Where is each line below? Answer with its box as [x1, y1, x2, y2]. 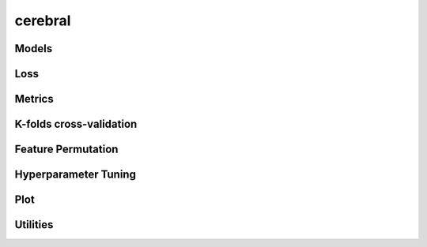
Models [14, 42, 53, 55]
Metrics [14, 92, 55, 106]
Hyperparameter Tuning [14, 168, 136, 182]
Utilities [14, 218, 54, 232]
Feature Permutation [14, 143, 119, 156]
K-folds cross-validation [14, 118, 138, 131]
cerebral [14, 12, 71, 29]
